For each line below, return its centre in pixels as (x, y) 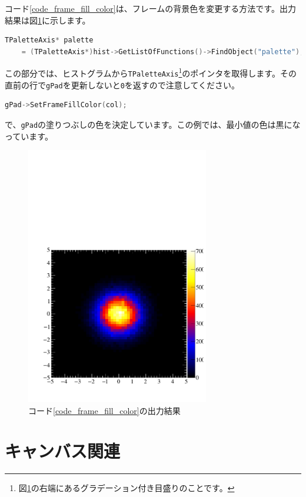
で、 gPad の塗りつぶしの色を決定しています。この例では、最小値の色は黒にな (153, 124)
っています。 (29, 136)
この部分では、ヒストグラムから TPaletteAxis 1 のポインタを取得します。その (151, 72)
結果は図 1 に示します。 (48, 20)
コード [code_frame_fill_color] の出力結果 (104, 410)
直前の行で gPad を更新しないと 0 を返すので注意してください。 (122, 85)
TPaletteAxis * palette (49, 40)
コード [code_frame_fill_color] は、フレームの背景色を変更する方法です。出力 (150, 8)
